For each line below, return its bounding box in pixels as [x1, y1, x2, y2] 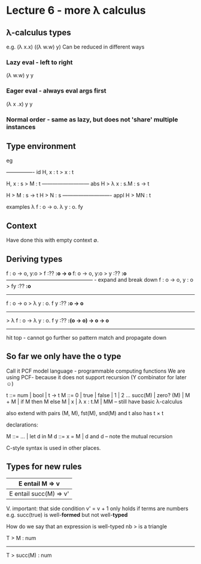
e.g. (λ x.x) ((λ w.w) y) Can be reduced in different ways [6, 43, 145, 50]
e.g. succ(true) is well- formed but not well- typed [6, 511, 128, 518]
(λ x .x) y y [6, 100, 33, 108]
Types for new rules [6, 462, 82, 472]
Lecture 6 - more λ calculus [6, 4, 146, 17]
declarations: [6, 421, 39, 428]
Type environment [6, 141, 77, 151]
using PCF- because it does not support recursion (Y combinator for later [6, 373, 187, 380]
